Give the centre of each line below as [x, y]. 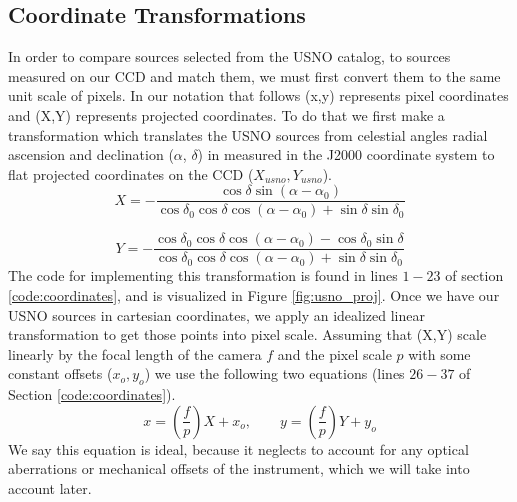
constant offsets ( [60, 373]
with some [439, 353]
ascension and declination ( [91, 154]
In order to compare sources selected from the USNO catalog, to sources [229, 56]
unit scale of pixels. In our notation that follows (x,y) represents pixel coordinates [258, 95]
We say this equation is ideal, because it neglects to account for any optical [238, 448]
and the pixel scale [334, 353]
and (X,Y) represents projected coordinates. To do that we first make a [226, 114]
